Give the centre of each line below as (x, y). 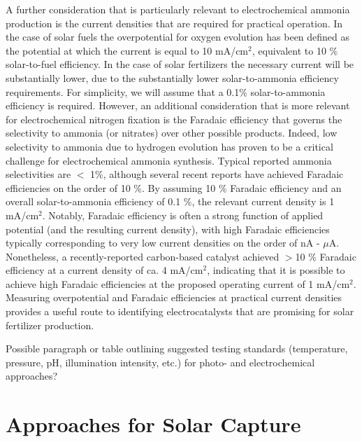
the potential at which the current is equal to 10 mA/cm (127, 50)
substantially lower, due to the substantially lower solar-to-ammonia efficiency (172, 77)
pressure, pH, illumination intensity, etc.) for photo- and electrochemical (160, 362)
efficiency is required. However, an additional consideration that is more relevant (178, 105)
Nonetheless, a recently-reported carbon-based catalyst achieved (143, 256)
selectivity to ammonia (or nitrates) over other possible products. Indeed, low (172, 133)
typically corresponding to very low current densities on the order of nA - (163, 243)
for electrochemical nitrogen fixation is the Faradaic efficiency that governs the (174, 119)
